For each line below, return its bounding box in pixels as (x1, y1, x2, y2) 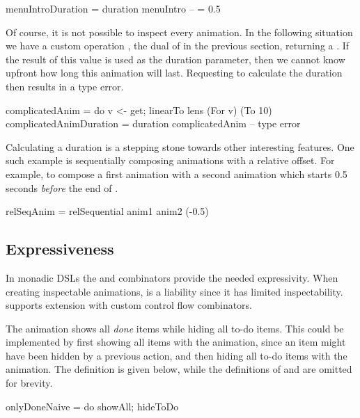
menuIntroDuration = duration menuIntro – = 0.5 (6, 1, 221, 15)
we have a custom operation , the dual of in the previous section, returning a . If (6, 38, 350, 53)
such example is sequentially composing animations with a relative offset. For (6, 153, 335, 168)
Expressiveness (6, 238, 114, 259)
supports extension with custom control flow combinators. (6, 298, 253, 312)
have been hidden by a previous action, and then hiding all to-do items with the (6, 348, 347, 362)
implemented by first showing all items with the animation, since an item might (6, 335, 346, 349)
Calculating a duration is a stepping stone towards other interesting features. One (6, 139, 354, 154)
